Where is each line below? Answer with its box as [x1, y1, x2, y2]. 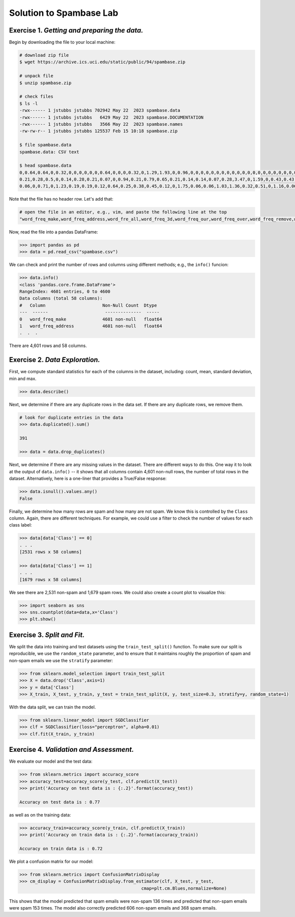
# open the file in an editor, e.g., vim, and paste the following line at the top [19, 210, 227, 215]
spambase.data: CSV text [19, 149, 80, 155]
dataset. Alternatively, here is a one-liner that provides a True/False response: [9, 476, 167, 482]
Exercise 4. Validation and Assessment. [9, 745, 134, 754]
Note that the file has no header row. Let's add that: [9, 196, 114, 202]
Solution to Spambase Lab [9, 7, 118, 18]
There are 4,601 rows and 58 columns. [9, 343, 87, 349]
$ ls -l [19, 101, 38, 106]
